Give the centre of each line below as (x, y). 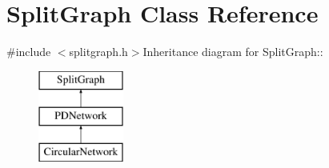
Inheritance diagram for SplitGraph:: (233, 52)
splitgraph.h (98, 52)
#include (29, 52)
